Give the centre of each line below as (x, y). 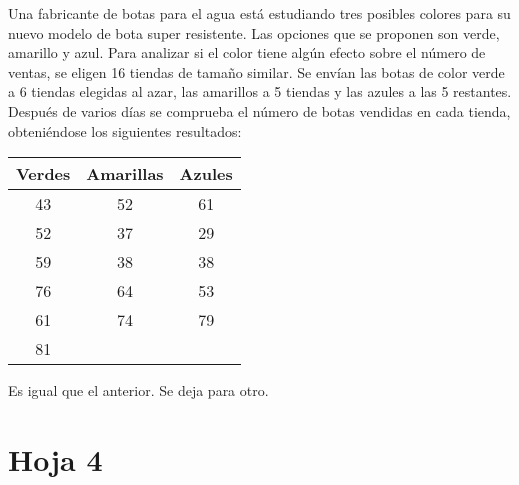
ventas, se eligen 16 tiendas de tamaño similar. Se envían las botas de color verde (256, 71)
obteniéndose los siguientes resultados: (125, 130)
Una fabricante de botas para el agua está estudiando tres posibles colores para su (259, 13)
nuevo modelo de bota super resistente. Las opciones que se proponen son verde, (254, 32)
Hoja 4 (55, 458)
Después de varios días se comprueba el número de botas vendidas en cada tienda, (259, 110)
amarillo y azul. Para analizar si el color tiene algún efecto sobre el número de (247, 52)
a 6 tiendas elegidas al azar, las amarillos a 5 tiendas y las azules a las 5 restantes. (260, 91)
